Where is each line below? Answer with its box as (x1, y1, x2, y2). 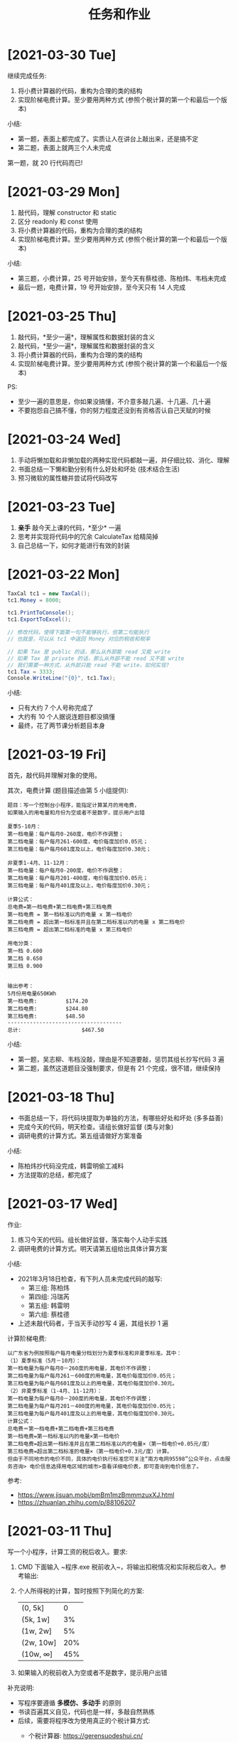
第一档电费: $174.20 (7, 998, 89, 1005)
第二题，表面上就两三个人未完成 (17, 143, 112, 151)
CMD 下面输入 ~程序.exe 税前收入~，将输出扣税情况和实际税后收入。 (17, 1562, 220, 1571)
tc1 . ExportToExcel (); (7, 616, 72, 623)
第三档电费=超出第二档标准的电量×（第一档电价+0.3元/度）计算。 (7, 1448, 173, 1455)
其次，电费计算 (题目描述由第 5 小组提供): (7, 787, 129, 795)
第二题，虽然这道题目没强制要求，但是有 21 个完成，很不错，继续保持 (17, 1064, 221, 1072)
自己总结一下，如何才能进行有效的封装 (17, 541, 130, 550)
